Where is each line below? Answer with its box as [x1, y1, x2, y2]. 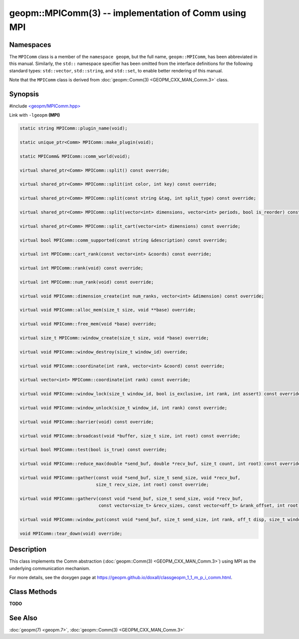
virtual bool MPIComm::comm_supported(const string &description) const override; [19, 237, 228, 243]
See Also [9, 614, 37, 622]
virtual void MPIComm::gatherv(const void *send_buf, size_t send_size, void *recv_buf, [19, 496, 244, 502]
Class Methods [9, 588, 57, 596]
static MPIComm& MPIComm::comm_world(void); [19, 153, 131, 159]
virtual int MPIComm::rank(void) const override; [19, 265, 144, 271]
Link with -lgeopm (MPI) [9, 112, 60, 118]
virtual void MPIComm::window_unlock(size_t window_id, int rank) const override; [19, 405, 228, 410]
